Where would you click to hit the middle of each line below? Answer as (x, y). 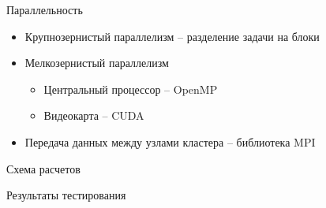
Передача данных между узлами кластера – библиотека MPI (170, 141)
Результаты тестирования (66, 195)
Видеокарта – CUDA (94, 115)
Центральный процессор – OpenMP (131, 89)
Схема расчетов (43, 168)
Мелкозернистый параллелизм (97, 63)
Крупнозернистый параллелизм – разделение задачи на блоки (172, 36)
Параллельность (45, 9)
